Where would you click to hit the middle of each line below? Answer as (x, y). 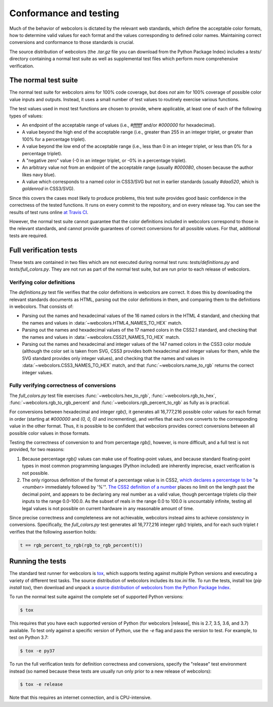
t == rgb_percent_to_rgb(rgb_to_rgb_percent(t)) (81, 545)
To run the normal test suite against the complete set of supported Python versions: (97, 597)
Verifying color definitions (42, 282)
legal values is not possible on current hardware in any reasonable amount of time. (108, 508)
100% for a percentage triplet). (54, 139)
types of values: (26, 116)
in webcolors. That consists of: (41, 306)
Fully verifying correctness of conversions (63, 385)
